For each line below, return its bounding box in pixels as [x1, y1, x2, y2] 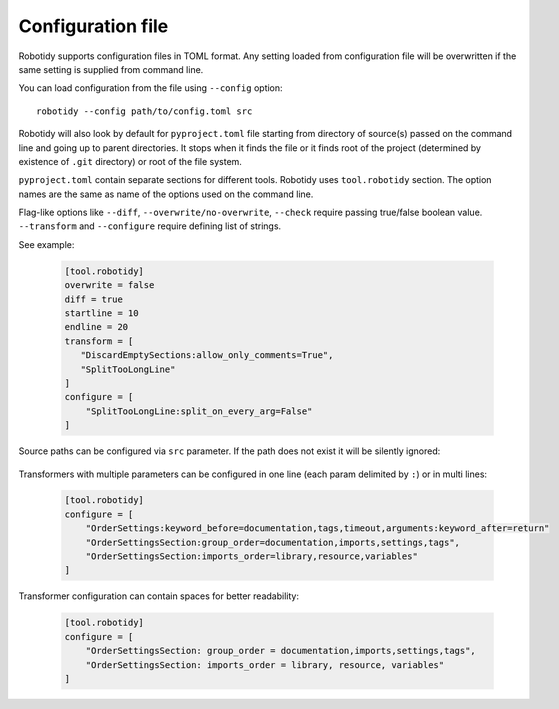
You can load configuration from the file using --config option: [18, 82, 284, 94]
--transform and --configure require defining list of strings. [18, 220, 282, 232]
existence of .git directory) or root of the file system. [18, 155, 242, 167]
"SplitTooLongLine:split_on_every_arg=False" [85, 405, 313, 417]
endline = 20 [64, 321, 129, 333]
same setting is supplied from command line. [18, 63, 204, 75]
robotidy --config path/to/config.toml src [36, 105, 253, 117]
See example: [18, 238, 75, 250]
